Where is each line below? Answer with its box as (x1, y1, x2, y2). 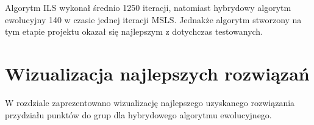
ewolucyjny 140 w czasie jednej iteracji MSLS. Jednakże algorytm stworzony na (5, 13, 302, 26)
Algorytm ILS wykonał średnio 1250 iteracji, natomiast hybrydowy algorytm (5, 1, 291, 13)
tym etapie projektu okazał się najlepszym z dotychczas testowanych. (5, 25, 263, 38)
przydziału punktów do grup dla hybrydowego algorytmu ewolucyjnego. (5, 108, 272, 121)
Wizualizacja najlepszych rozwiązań (5, 60, 310, 85)
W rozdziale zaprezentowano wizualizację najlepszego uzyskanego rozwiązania (5, 96, 295, 109)
